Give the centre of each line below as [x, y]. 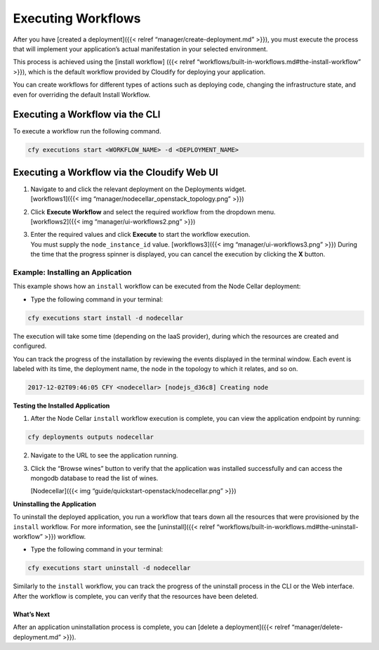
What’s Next [32, 614]
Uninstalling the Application [54, 504]
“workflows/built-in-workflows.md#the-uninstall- [287, 526]
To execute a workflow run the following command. [87, 131]
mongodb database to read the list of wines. [94, 479]
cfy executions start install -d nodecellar [106, 318]
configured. [30, 346]
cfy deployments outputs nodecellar [91, 437]
